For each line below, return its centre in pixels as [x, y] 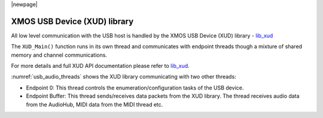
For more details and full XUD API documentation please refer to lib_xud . [100, 66]
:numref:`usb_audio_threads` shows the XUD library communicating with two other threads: [124, 77]
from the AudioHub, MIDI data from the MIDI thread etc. [95, 104]
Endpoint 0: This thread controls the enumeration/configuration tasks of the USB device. [135, 88]
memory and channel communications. [59, 55]
